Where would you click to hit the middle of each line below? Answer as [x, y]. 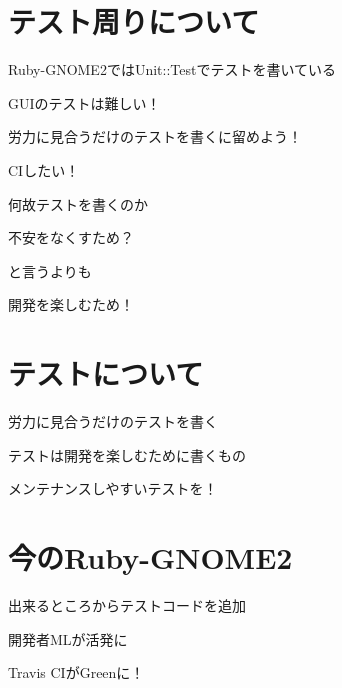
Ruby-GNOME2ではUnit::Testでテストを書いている [172, 69]
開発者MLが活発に [68, 638]
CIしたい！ [44, 169]
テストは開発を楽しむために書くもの [127, 454]
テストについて [106, 373]
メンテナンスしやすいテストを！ [113, 488]
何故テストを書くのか [78, 203]
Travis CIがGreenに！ [76, 672]
